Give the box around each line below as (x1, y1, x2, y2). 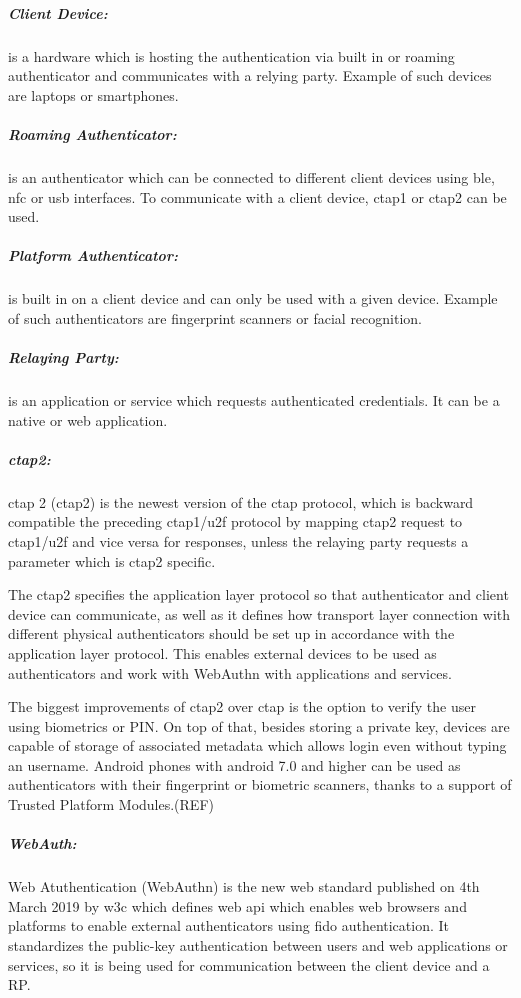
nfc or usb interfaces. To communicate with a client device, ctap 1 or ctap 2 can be (8, 186, 507, 207)
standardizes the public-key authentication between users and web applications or (8, 935, 508, 955)
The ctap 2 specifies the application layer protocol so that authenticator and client (8, 584, 509, 605)
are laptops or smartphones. (8, 84, 179, 105)
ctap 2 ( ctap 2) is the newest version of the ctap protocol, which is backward (8, 491, 474, 512)
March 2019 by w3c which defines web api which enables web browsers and (8, 895, 467, 916)
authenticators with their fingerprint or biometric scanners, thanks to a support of (8, 774, 512, 795)
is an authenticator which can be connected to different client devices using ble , (8, 166, 495, 187)
